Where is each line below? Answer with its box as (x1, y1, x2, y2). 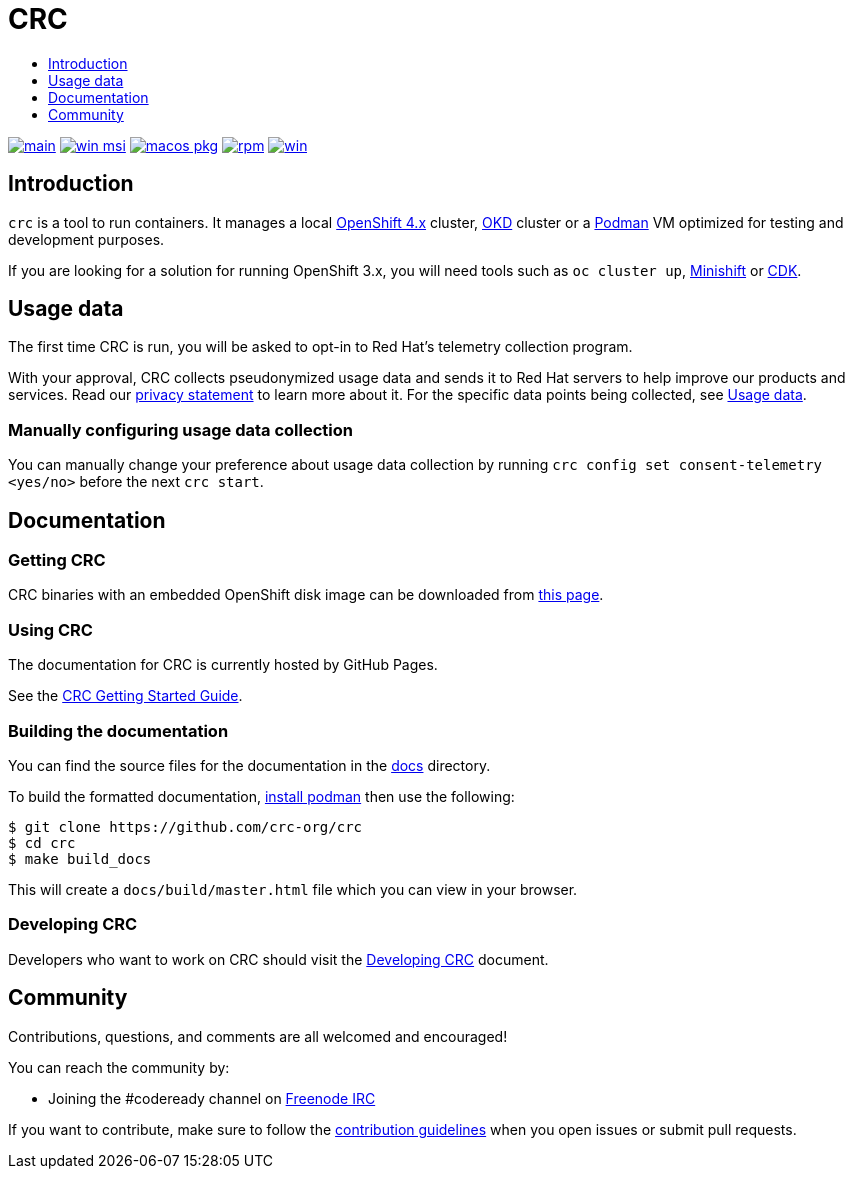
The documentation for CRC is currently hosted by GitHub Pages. (8, 656, 438, 674)
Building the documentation (8, 720, 229, 741)
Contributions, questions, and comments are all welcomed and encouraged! (8, 1027, 508, 1045)
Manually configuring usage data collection (8, 419, 353, 440)
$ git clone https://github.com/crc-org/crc (8, 818, 363, 835)
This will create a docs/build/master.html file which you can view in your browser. (8, 880, 578, 898)
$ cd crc (8, 834, 76, 851)
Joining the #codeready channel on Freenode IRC (48, 1089, 376, 1107)
